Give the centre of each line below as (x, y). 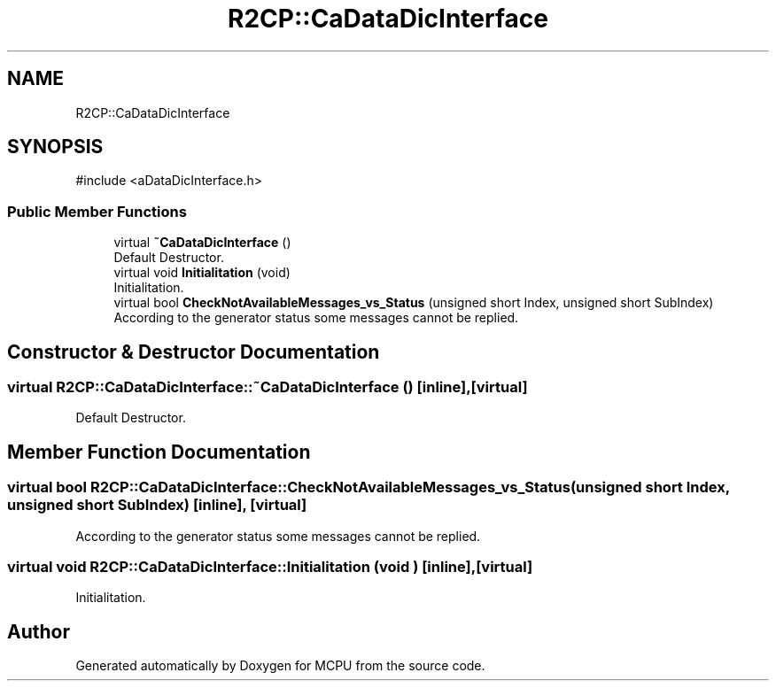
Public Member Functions (97, 211)
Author (39, 631)
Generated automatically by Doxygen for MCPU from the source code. (280, 666)
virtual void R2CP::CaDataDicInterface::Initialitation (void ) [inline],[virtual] (270, 567)
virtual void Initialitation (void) (202, 273)
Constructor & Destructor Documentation (194, 352)
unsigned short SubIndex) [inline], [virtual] (157, 505)
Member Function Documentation (159, 452)
